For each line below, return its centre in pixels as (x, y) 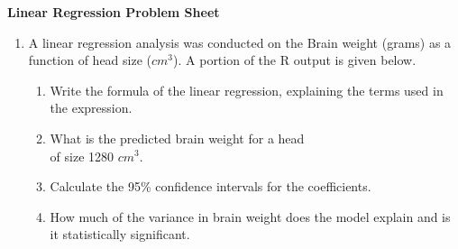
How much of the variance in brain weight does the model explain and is (250, 216)
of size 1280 (82, 156)
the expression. (91, 108)
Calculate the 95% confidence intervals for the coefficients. (211, 186)
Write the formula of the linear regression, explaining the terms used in (247, 90)
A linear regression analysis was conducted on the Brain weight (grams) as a (240, 42)
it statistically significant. (120, 234)
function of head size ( (90, 60)
